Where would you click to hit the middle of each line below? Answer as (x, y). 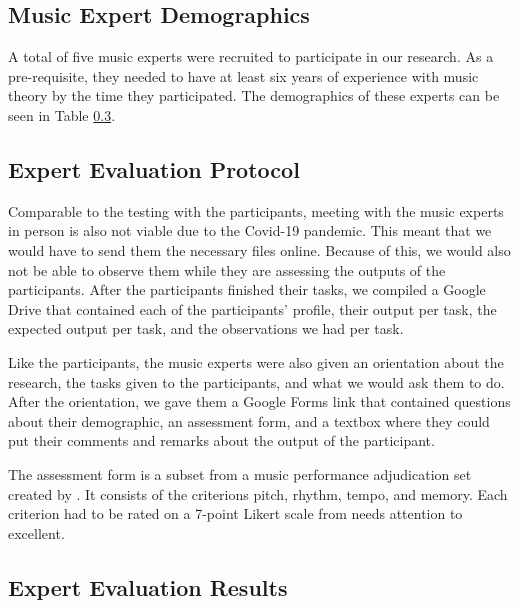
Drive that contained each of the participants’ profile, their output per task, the (252, 308)
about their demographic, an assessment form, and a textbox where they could (249, 420)
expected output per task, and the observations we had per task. (206, 328)
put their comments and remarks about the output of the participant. (221, 440)
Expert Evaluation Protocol (154, 168)
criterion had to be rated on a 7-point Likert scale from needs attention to (235, 513)
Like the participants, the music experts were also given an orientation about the (256, 361)
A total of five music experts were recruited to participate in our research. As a (251, 56)
